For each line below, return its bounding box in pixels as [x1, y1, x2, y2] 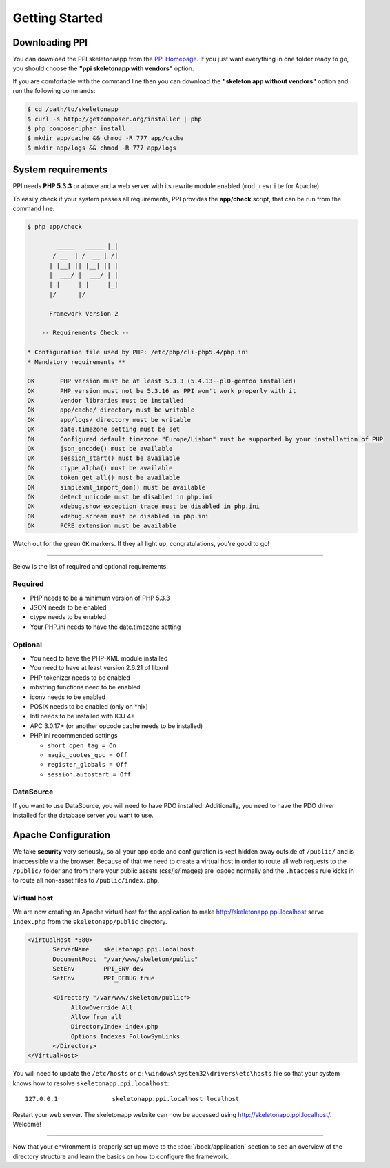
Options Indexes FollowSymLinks [70, 1032, 181, 1040]
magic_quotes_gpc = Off [47, 751, 127, 758]
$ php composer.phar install [27, 125, 126, 132]
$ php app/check [27, 223, 83, 231]
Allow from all [70, 1013, 122, 1020]
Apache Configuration [12, 829, 111, 841]
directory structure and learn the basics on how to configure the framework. [12, 1152, 229, 1160]
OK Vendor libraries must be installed [27, 396, 184, 405]
